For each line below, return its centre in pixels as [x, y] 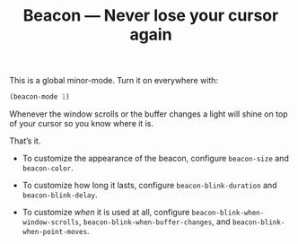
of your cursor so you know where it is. [82, 124]
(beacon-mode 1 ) [39, 97]
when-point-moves [55, 232]
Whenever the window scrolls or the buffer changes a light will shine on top [149, 114]
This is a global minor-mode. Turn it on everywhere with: [114, 81]
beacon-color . [48, 168]
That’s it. [25, 141]
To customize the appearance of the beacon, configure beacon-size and [155, 159]
